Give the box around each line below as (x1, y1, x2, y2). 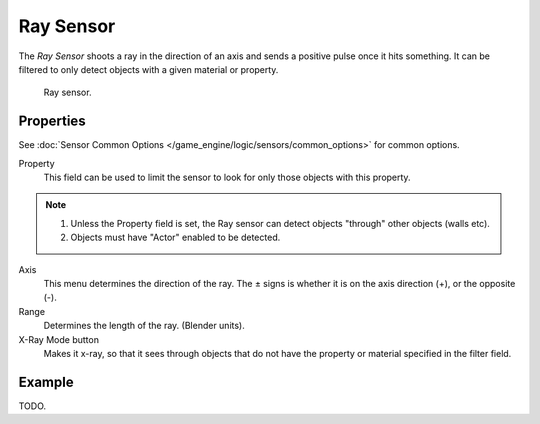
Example (18, 373, 74, 390)
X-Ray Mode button (18, 333, 100, 345)
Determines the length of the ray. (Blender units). (43, 320, 245, 332)
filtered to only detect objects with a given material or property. (18, 63, 279, 75)
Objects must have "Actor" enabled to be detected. (70, 231, 281, 244)
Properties (18, 113, 86, 130)
